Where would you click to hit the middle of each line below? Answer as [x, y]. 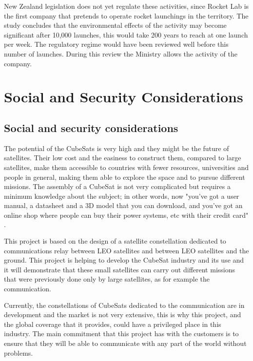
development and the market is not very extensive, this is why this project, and [123, 314]
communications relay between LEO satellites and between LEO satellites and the [126, 250]
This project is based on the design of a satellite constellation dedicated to [115, 241]
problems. [19, 352]
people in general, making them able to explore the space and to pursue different [125, 177]
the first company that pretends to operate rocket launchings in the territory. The [126, 15]
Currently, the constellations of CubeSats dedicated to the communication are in [124, 305]
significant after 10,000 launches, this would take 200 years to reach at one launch [126, 34]
